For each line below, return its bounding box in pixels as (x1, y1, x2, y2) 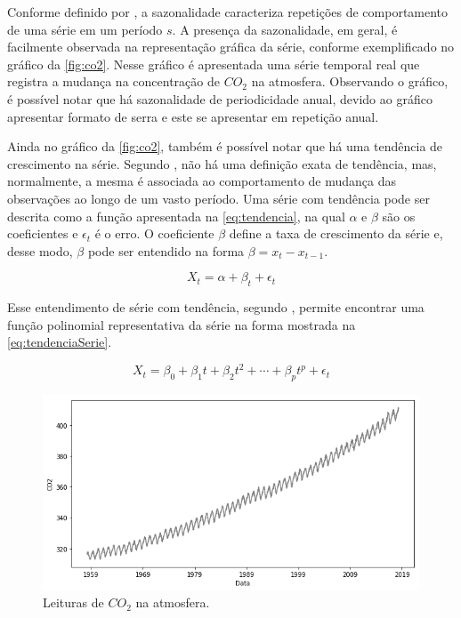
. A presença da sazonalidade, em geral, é (172, 20, 398, 38)
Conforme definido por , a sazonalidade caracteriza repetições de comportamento (7, 3, 449, 20)
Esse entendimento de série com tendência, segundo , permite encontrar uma (7, 298, 425, 317)
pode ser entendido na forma (87, 241, 245, 260)
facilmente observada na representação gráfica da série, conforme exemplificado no (7, 37, 455, 56)
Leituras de (43, 593, 104, 612)
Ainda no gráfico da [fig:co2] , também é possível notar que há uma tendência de (7, 137, 443, 156)
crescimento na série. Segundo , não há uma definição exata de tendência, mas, (7, 154, 437, 173)
